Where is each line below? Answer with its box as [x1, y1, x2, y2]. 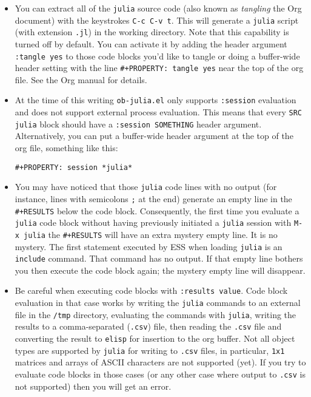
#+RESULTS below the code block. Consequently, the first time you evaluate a [15, 204, 299, 217]
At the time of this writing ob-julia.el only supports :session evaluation [15, 93, 296, 106]
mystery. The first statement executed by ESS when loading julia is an [15, 240, 283, 253]
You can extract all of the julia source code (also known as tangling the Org [15, 2, 302, 14]
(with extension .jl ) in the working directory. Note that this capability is [15, 25, 289, 38]
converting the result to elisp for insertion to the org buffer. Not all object [15, 332, 295, 345]
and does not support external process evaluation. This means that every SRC [15, 106, 303, 118]
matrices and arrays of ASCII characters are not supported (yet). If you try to [15, 356, 306, 368]
